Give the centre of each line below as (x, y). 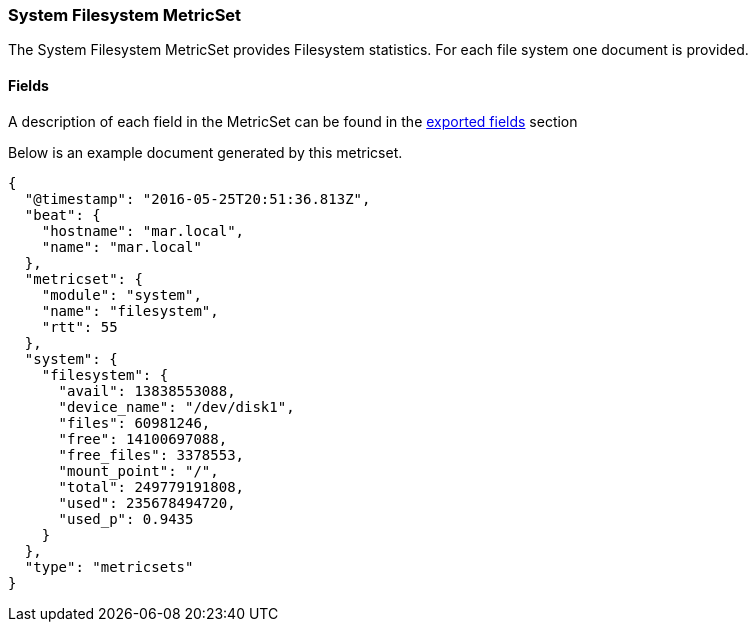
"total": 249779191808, (151, 486)
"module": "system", (121, 294)
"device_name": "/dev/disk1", (176, 406)
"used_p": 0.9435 (126, 518)
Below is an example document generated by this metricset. (205, 152)
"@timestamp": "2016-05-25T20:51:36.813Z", (197, 198)
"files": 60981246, (134, 422)
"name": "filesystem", (130, 310)
